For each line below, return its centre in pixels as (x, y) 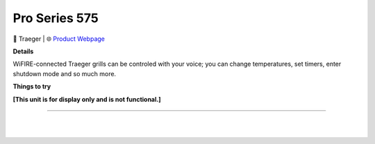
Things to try (32, 87)
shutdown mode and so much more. (65, 73)
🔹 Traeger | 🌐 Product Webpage (59, 39)
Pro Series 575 (56, 18)
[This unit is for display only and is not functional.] (87, 99)
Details (23, 51)
